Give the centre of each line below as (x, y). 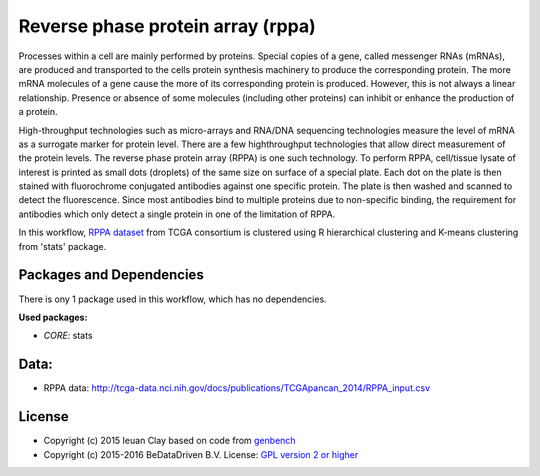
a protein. (38, 112)
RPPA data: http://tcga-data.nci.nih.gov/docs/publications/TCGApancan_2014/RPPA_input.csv (237, 388)
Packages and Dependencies (111, 275)
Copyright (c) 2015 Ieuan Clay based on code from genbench (169, 441)
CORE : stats (68, 336)
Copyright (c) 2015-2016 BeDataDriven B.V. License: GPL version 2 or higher (201, 454)
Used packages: (53, 317)
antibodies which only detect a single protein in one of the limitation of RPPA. (177, 214)
